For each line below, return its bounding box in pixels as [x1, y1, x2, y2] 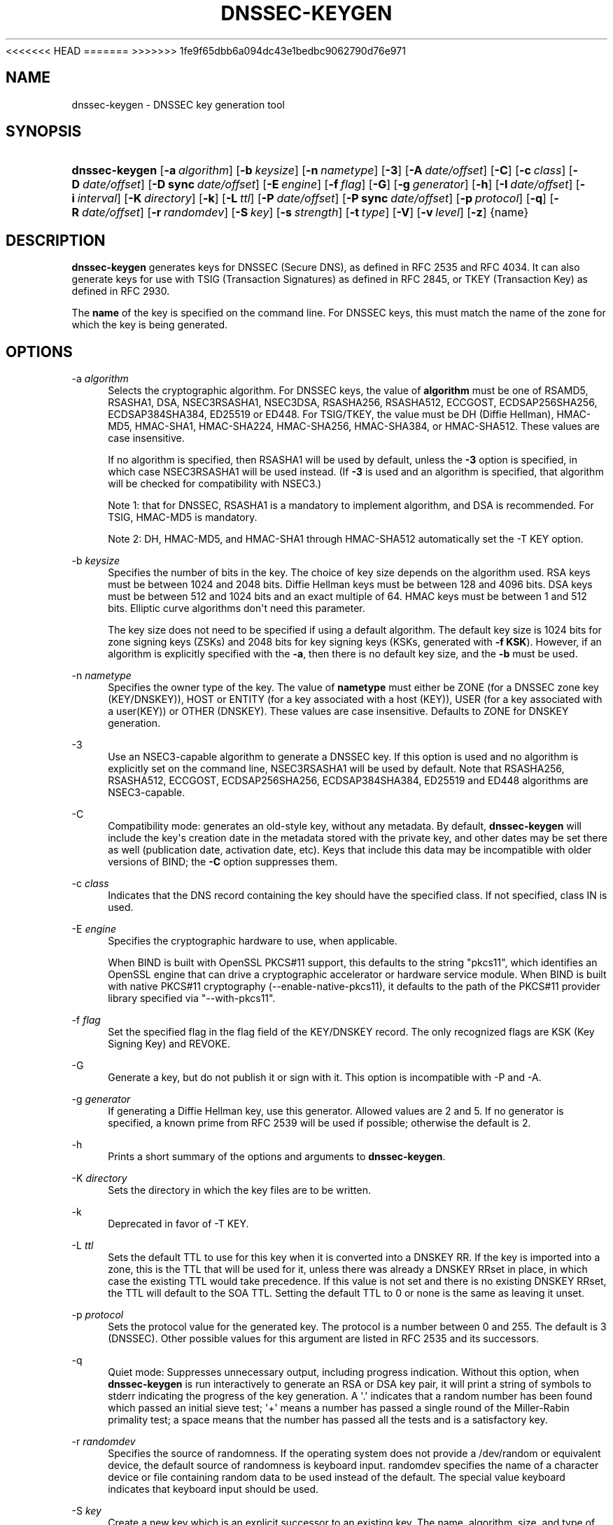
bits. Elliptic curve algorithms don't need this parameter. [108, 602, 365, 615]
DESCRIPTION [6, 231, 106, 249]
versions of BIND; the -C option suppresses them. [108, 856, 338, 868]
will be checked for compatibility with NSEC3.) [108, 478, 322, 490]
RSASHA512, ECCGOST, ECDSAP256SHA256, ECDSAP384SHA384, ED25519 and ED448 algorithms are [108, 774, 589, 787]
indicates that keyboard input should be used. [108, 1483, 319, 1496]
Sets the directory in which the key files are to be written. [108, 1184, 371, 1197]
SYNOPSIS [6, 123, 82, 141]
